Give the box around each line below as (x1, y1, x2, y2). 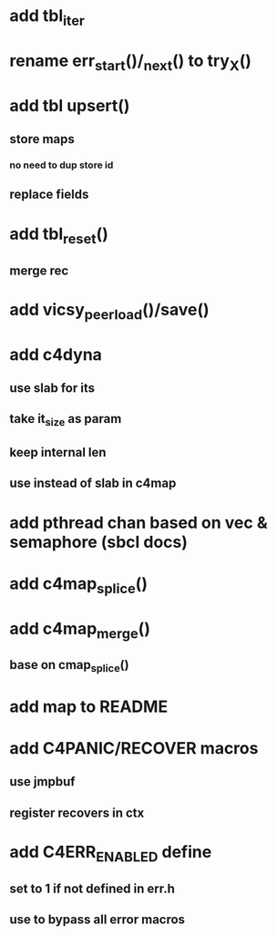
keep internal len (9, 444, 107, 460)
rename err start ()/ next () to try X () (9, 50, 252, 74)
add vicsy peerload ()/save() (9, 299, 210, 324)
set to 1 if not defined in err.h (9, 881, 175, 896)
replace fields (9, 187, 89, 202)
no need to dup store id (9, 159, 114, 171)
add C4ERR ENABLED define (9, 842, 212, 866)
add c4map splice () (9, 573, 149, 597)
